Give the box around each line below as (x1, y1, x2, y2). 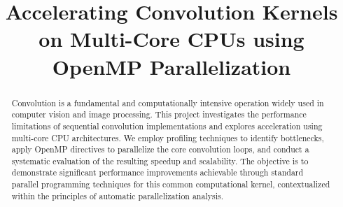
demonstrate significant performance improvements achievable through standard (11, 166, 304, 178)
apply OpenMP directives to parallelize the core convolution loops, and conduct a (11, 143, 309, 155)
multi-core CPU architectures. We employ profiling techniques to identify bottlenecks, (11, 131, 324, 143)
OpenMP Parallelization (52, 52, 291, 80)
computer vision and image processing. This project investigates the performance (11, 108, 307, 120)
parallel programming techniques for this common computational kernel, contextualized (11, 178, 330, 190)
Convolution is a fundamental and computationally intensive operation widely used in (11, 97, 324, 108)
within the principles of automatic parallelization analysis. (11, 190, 223, 201)
